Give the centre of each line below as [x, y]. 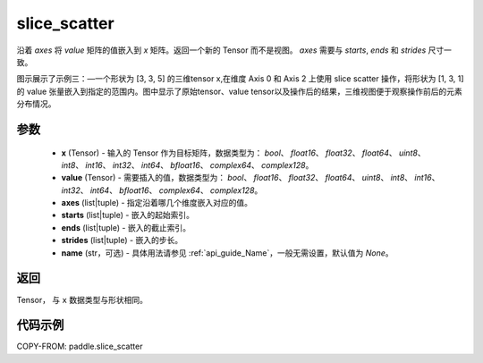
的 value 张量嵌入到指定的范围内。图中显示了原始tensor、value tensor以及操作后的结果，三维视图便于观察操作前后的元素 [239, 91]
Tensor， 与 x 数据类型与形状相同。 [82, 300]
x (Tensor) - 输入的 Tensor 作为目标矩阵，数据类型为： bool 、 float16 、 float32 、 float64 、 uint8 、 [243, 153]
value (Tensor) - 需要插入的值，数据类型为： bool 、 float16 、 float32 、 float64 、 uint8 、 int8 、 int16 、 [250, 178]
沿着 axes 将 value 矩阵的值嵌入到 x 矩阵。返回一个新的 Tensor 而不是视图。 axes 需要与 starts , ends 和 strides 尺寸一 [234, 50]
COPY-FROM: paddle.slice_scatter [80, 346]
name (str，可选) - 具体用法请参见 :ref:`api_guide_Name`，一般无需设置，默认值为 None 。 [227, 253]
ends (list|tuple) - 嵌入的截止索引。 [126, 227]
